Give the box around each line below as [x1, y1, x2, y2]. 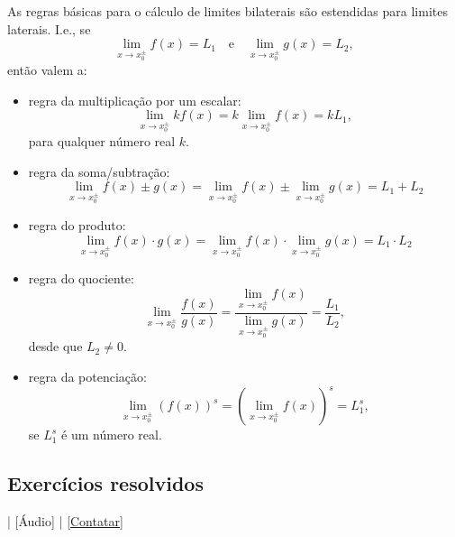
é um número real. [61, 425, 162, 444]
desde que [28, 337, 83, 356]
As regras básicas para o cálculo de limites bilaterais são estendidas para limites [7, 2, 448, 20]
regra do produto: [28, 215, 126, 234]
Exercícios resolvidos [7, 469, 204, 497]
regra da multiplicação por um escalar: [28, 90, 241, 109]
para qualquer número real [28, 131, 176, 150]
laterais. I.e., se [7, 19, 91, 38]
